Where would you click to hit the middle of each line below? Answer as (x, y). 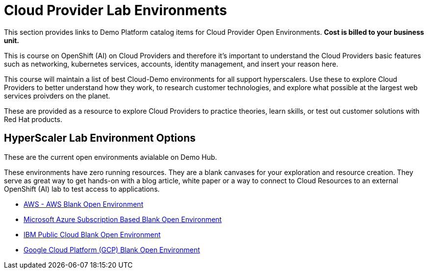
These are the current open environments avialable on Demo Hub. (111, 157)
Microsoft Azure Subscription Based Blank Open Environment (123, 219)
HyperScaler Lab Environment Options (100, 138)
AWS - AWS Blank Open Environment (84, 204)
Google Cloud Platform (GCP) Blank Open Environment (112, 249)
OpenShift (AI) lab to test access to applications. (82, 189)
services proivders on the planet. (57, 96)
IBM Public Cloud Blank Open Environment (92, 234)
